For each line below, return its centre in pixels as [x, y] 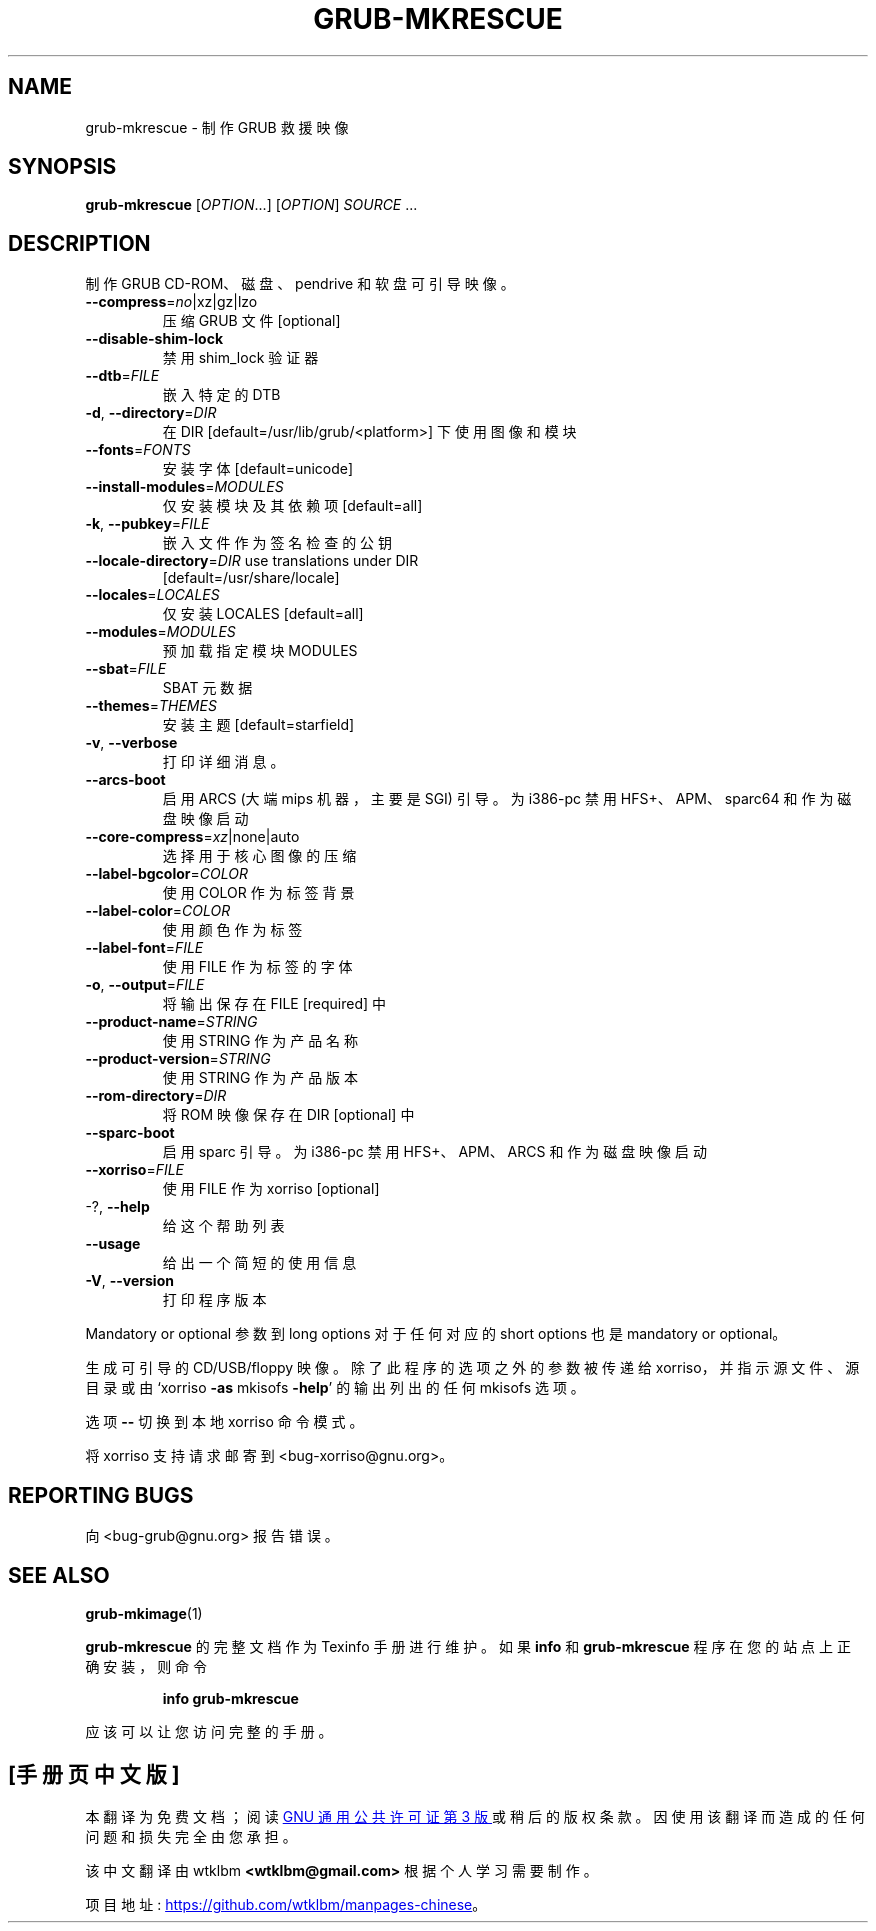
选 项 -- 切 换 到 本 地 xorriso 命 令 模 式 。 [224, 1422]
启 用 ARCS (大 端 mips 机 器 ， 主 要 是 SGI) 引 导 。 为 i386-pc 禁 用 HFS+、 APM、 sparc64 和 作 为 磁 [507, 799]
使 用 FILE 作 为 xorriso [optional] [271, 1189]
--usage [113, 1244]
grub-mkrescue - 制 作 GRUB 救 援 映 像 [217, 127]
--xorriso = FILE [135, 1170]
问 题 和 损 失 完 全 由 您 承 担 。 [191, 1836]
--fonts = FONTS [138, 450]
